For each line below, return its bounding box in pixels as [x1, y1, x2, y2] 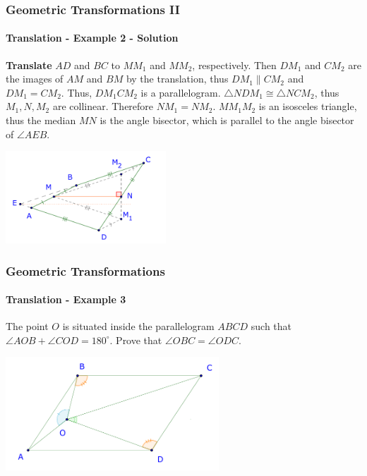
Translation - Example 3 [6, 292, 126, 307]
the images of [6, 71, 64, 86]
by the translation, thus [126, 71, 229, 86]
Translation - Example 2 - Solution [6, 30, 179, 45]
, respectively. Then [192, 57, 277, 72]
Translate [6, 57, 52, 72]
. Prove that [109, 332, 162, 347]
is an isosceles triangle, [258, 99, 357, 114]
